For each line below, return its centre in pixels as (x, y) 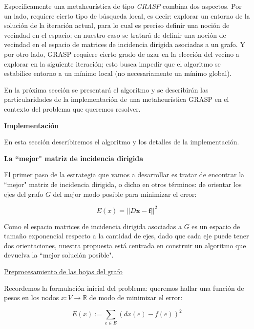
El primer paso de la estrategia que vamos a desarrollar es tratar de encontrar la (124, 175)
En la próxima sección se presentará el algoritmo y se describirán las (106, 89)
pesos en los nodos (32, 297)
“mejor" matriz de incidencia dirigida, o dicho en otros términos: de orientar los (123, 184)
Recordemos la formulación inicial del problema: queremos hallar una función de (124, 288)
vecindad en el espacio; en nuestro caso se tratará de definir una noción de (115, 35)
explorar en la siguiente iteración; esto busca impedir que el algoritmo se (112, 63)
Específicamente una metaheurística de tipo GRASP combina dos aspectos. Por (123, 6)
